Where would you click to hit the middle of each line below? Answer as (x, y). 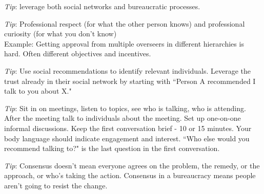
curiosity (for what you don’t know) (60, 34)
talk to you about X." (38, 91)
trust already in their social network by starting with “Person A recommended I (130, 81)
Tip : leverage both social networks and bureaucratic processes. (102, 6)
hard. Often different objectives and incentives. (78, 53)
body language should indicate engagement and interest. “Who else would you (127, 138)
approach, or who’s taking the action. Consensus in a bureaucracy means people (130, 175)
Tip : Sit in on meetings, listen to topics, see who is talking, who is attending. (125, 108)
